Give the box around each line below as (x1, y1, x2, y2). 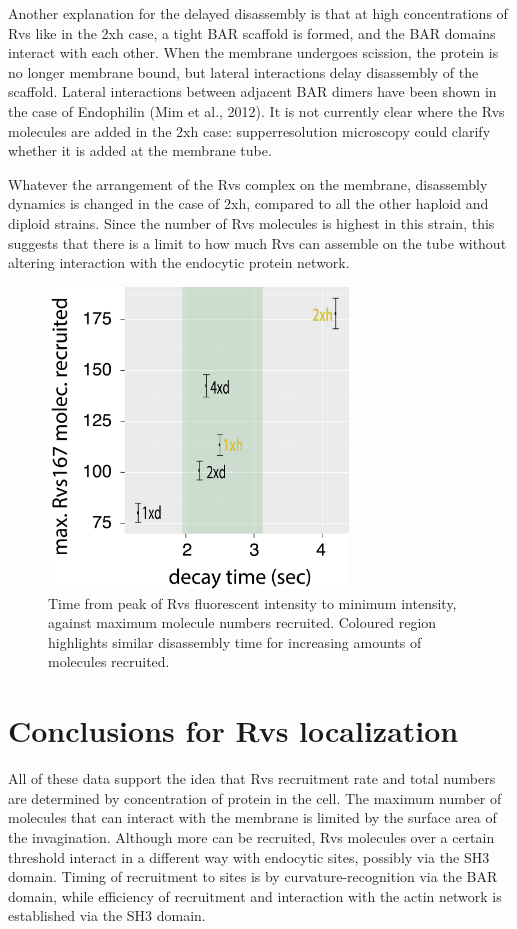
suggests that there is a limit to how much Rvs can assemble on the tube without (8, 232, 507, 253)
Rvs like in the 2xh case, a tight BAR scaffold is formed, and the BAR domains (8, 22, 496, 43)
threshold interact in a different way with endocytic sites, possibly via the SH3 (8, 846, 490, 867)
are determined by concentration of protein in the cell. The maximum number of (8, 787, 502, 808)
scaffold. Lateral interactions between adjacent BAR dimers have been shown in (8, 81, 497, 102)
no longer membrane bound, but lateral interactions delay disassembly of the (8, 61, 479, 82)
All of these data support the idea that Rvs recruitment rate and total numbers (8, 768, 496, 789)
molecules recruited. (48, 651, 170, 672)
